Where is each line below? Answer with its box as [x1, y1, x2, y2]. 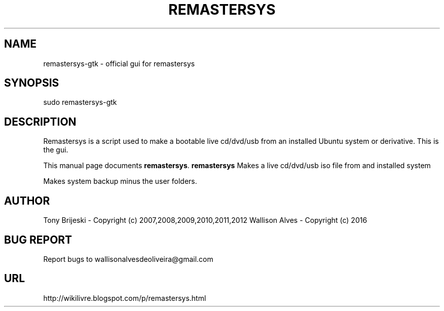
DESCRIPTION [4, 115, 77, 128]
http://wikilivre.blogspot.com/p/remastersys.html [43, 293, 206, 302]
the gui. [43, 145, 68, 154]
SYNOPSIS [4, 76, 59, 90]
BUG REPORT [4, 233, 72, 246]
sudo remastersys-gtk [43, 98, 117, 107]
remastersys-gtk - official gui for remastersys [43, 59, 195, 68]
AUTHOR [4, 194, 50, 207]
